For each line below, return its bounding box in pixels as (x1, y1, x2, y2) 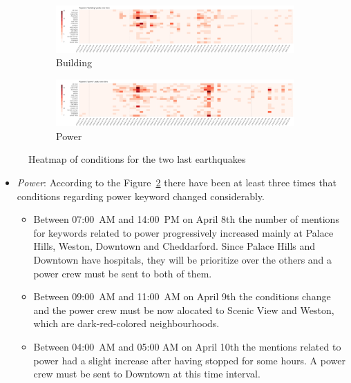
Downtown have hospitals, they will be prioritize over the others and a (33, 253, 332, 266)
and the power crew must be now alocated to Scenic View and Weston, (33, 302, 334, 317)
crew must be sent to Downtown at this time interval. (33, 366, 260, 381)
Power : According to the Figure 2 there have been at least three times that (17, 175, 337, 190)
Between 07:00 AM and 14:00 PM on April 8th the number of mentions (33, 212, 339, 226)
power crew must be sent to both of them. (33, 266, 212, 280)
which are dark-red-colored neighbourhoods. (33, 316, 220, 331)
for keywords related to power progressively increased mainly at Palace (33, 225, 334, 239)
